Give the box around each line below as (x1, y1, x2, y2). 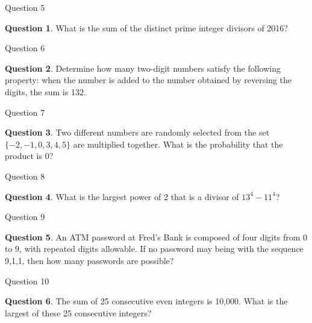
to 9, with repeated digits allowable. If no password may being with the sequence (5, 242, 304, 255)
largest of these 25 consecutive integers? (5, 306, 152, 319)
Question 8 (5, 169, 45, 182)
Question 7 (5, 105, 45, 118)
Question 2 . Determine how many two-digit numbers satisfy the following (5, 61, 281, 74)
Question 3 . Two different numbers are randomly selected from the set (5, 126, 270, 139)
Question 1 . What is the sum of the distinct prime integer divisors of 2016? (5, 21, 288, 34)
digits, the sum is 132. (5, 85, 86, 98)
